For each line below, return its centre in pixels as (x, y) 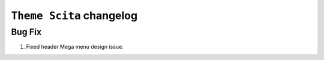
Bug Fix (26, 32)
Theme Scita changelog (74, 15)
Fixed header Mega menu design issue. (75, 47)
